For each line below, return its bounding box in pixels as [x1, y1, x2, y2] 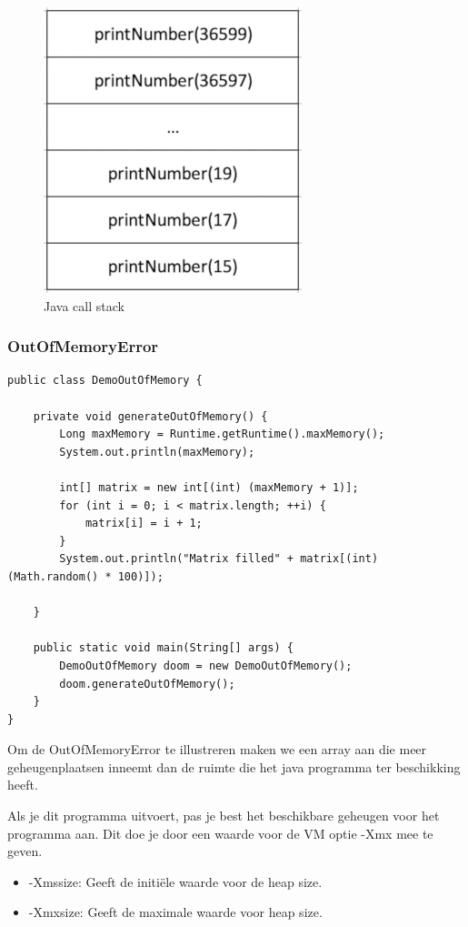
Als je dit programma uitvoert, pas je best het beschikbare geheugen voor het [7, 806, 440, 825]
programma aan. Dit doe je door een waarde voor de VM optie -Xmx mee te [7, 823, 433, 842]
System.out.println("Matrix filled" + [59, 552, 294, 566]
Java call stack [44, 296, 124, 315]
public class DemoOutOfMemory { [7, 374, 203, 388]
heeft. [7, 775, 38, 794]
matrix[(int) [300, 552, 379, 566]
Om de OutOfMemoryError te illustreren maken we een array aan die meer [7, 740, 427, 759]
